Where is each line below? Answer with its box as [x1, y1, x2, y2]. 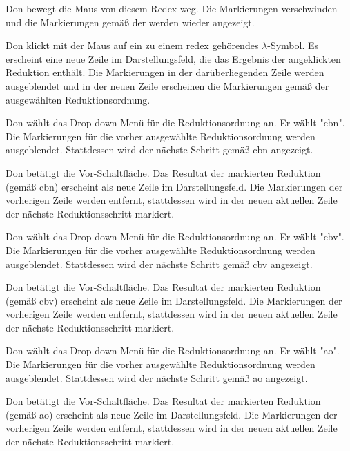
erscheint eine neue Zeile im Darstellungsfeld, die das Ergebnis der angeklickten [6, 51, 341, 66]
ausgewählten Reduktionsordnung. [6, 92, 150, 106]
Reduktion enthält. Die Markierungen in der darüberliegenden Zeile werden [6, 65, 324, 79]
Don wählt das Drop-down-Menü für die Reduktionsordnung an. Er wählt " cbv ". [6, 229, 344, 244]
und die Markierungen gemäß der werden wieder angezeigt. [6, 15, 255, 29]
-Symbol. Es [267, 38, 319, 52]
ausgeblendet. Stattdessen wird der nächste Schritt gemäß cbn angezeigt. [6, 142, 313, 157]
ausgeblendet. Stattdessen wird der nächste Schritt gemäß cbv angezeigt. [6, 256, 313, 271]
